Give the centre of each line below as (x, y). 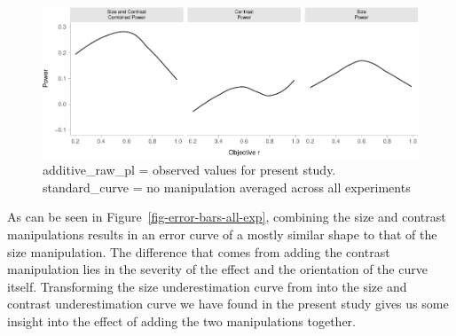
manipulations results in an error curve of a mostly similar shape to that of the (222, 234)
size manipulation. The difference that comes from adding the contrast (199, 251)
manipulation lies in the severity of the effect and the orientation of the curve (217, 269)
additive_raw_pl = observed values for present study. (189, 170)
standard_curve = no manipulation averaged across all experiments (227, 187)
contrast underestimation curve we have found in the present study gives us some (228, 304)
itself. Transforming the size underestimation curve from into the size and (207, 286)
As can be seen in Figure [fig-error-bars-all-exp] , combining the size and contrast (227, 217)
